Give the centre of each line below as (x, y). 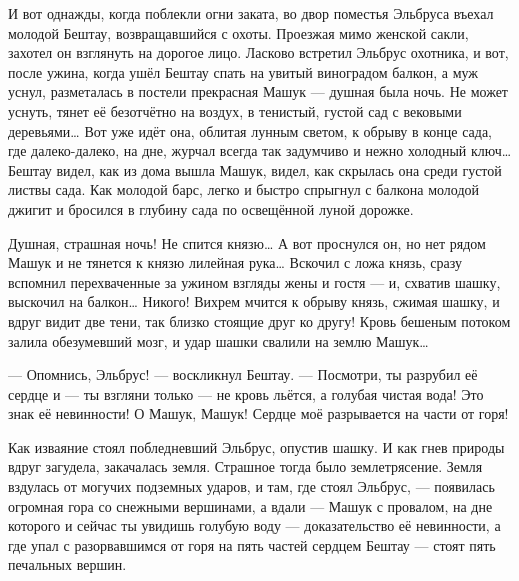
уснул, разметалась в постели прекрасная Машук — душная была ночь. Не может (258, 91)
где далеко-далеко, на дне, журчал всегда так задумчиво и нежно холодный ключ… (260, 150)
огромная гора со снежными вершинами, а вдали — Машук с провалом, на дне (250, 505)
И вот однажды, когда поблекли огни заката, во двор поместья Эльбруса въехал (251, 13)
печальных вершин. (67, 564)
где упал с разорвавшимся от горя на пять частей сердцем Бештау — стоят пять (252, 544)
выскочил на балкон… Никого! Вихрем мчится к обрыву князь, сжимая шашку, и (254, 301)
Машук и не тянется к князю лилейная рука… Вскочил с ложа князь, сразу (235, 262)
